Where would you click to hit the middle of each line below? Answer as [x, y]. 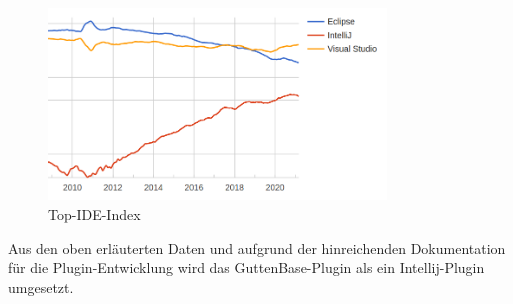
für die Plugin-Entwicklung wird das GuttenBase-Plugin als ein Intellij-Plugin [246, 267]
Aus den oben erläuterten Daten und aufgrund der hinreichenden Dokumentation [257, 247]
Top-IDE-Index [94, 213]
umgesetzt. [41, 286]
